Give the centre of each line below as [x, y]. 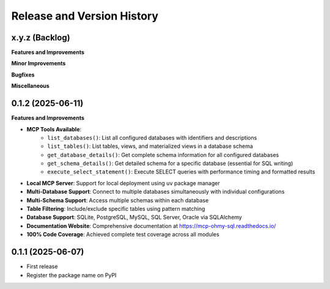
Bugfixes [23, 75]
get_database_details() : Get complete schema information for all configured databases [163, 155]
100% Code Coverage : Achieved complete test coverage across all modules [123, 235]
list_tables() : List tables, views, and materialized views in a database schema [150, 146]
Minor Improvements [38, 64]
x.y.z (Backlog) [41, 38]
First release [42, 266]
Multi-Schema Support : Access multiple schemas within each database [118, 200]
